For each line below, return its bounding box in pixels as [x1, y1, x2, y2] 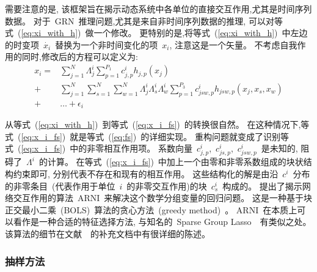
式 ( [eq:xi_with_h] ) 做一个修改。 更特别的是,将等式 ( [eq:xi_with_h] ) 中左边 [5, 26, 308, 39]
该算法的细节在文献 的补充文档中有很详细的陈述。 [5, 227, 210, 240]
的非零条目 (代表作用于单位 [5, 179, 115, 192]
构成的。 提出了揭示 [222, 179, 302, 192]
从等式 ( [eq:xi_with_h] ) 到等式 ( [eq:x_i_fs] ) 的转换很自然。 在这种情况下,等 [5, 118, 310, 131]
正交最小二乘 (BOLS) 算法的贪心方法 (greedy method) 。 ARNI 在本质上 [5, 203, 297, 216]
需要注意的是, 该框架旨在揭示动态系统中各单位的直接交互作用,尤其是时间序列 [5, 2, 312, 15]
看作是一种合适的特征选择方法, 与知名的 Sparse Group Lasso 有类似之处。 [13, 215, 312, 228]
